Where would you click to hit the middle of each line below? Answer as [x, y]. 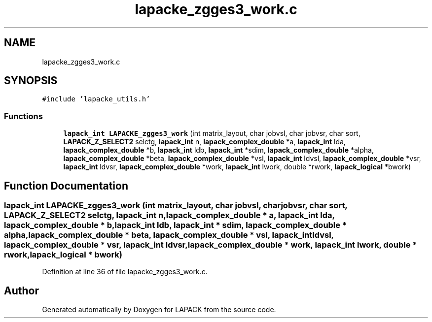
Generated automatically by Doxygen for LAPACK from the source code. [159, 310]
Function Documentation [66, 186]
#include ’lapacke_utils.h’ [96, 99]
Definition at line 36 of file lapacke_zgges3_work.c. [125, 272]
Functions [23, 116]
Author [21, 290]
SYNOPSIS [31, 81]
